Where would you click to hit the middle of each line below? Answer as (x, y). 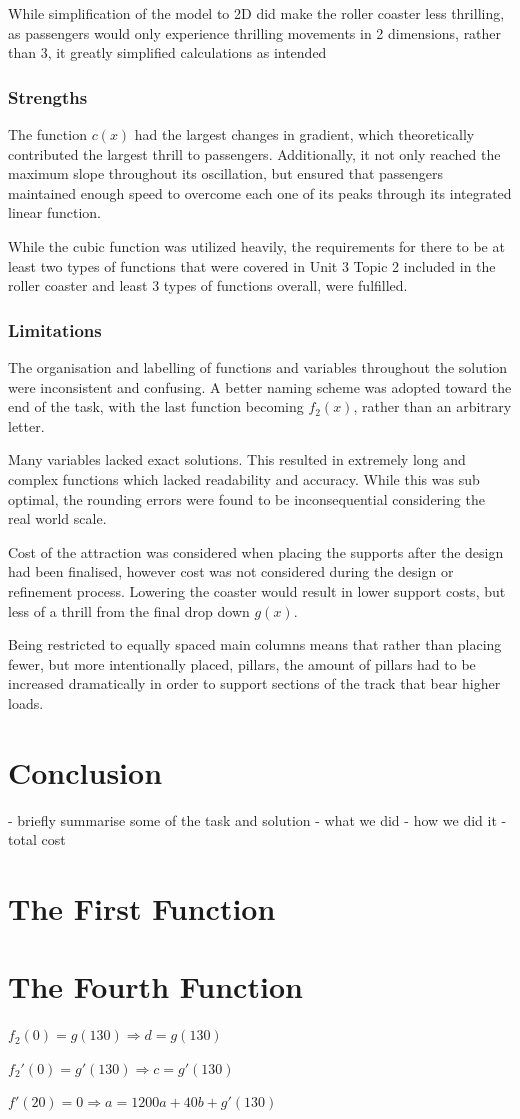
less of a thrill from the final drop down (129, 610)
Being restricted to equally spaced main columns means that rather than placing (255, 644)
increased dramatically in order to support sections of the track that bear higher (254, 683)
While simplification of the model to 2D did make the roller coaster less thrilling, (256, 13)
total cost (37, 839)
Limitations (55, 329)
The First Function (142, 907)
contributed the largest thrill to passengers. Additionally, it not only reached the (254, 153)
